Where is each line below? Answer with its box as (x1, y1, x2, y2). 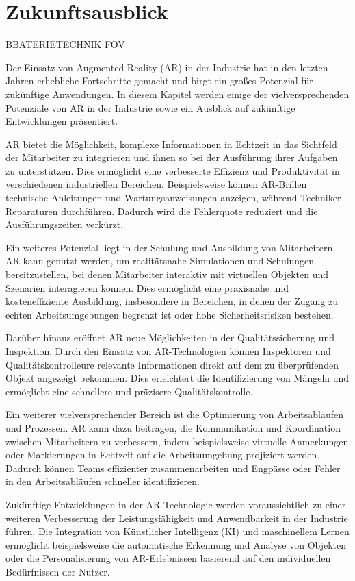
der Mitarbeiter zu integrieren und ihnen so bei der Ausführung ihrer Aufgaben (5, 150, 338, 164)
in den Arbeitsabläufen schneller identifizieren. (5, 474, 200, 489)
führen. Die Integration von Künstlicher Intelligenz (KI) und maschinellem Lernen (5, 524, 350, 539)
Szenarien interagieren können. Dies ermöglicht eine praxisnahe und (5, 280, 289, 295)
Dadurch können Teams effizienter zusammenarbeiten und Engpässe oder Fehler (5, 460, 341, 475)
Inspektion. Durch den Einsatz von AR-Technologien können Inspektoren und (5, 344, 331, 358)
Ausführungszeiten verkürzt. (5, 217, 124, 232)
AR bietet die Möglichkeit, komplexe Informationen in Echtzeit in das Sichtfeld (5, 136, 337, 151)
